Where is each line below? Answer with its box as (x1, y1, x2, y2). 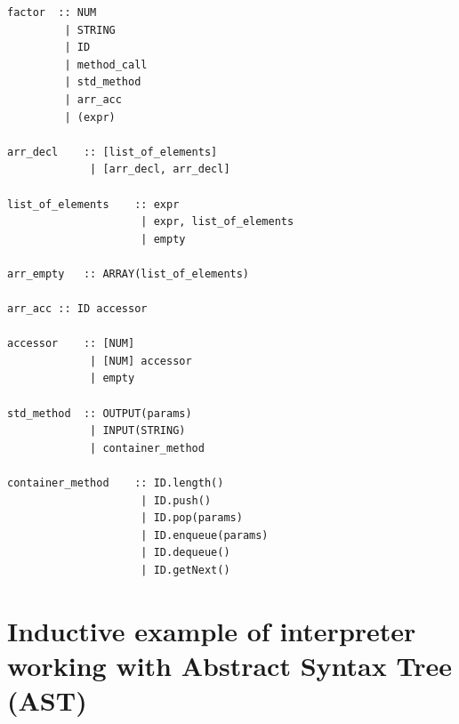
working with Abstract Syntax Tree (7, 647, 452, 683)
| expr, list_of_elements (141, 215, 294, 229)
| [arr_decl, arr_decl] (90, 163, 230, 176)
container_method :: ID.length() (7, 477, 224, 490)
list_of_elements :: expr (7, 197, 180, 211)
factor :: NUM (7, 6, 97, 19)
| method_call (64, 58, 148, 71)
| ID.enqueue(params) (141, 528, 269, 542)
